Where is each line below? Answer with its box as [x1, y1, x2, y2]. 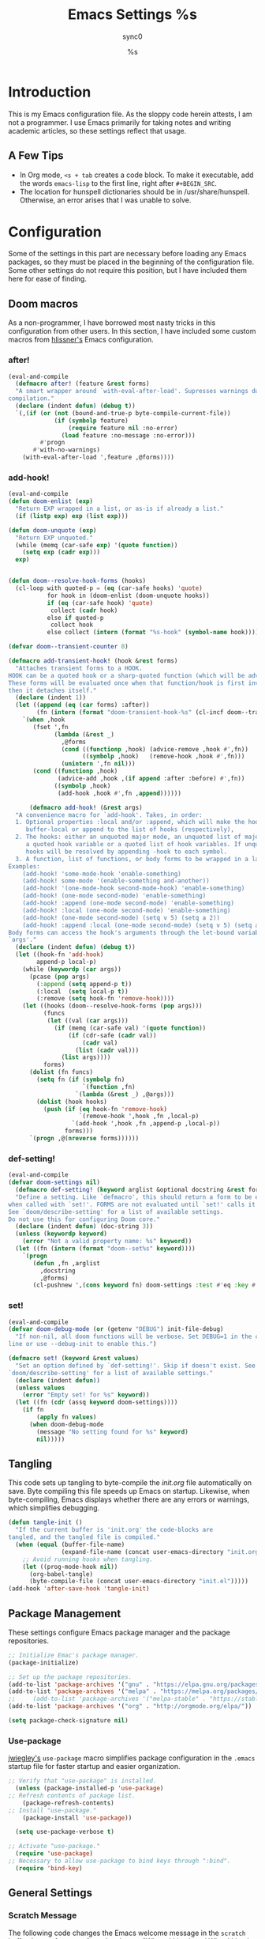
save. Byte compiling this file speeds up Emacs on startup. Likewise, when [8, 1487, 250, 1496]
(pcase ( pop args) [28, 973, 90, 981]
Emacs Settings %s [68, 6, 197, 24]
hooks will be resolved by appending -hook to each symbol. [25, 848, 227, 856]
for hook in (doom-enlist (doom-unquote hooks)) [47, 592, 211, 599]
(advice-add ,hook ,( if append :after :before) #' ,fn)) [58, 775, 245, 783]
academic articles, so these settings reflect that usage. [8, 126, 187, 135]
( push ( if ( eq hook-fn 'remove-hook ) [43, 1105, 168, 1113]
